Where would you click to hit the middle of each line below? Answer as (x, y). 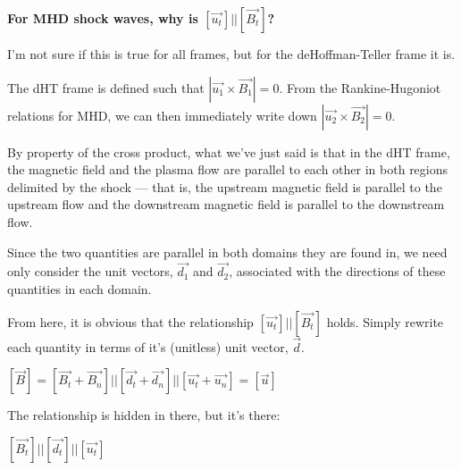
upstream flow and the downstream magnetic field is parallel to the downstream (226, 204)
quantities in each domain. (80, 288)
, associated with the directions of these (337, 271)
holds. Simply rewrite (385, 321)
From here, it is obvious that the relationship (130, 321)
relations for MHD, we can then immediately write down (162, 115)
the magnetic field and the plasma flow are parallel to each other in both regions (228, 169)
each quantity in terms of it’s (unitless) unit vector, (148, 346)
